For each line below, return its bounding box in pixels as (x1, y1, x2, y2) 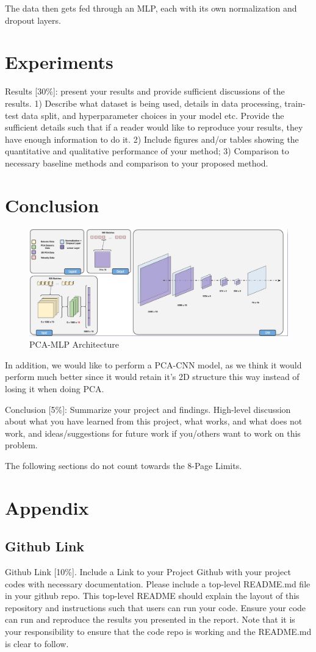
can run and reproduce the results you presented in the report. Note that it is (5, 613, 295, 626)
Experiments (5, 49, 113, 74)
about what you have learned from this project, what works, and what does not (5, 415, 303, 428)
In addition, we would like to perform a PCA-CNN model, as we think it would (5, 358, 302, 371)
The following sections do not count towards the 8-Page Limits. (5, 459, 242, 471)
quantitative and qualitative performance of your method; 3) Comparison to (5, 145, 289, 157)
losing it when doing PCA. (5, 382, 104, 395)
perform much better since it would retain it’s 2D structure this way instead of (5, 370, 300, 383)
